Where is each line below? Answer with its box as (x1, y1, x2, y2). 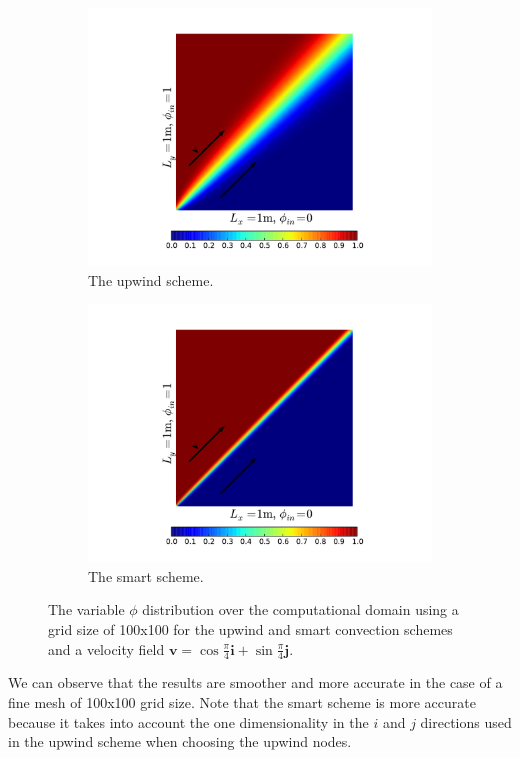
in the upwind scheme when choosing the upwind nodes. (8, 731, 352, 752)
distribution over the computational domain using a (142, 599, 459, 620)
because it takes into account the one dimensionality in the (8, 711, 369, 732)
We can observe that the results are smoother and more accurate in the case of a (8, 672, 503, 693)
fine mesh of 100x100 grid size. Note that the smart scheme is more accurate (8, 691, 476, 712)
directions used (420, 711, 512, 732)
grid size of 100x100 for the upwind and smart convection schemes (48, 618, 453, 639)
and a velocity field (48, 638, 165, 659)
